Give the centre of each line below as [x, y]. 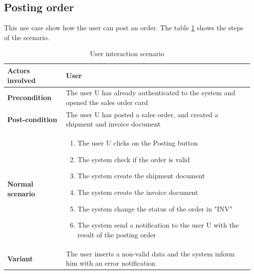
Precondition [30, 97]
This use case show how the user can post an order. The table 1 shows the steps [124, 28]
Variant [20, 258]
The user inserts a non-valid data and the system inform [150, 253]
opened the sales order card [107, 102]
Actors [19, 70]
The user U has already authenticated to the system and [150, 93]
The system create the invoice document [138, 192]
